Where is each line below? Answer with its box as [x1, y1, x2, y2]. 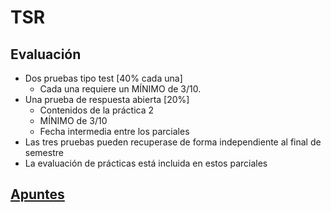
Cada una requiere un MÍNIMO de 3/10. [39, 83, 202, 95]
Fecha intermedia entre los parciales [39, 126, 190, 137]
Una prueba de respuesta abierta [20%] [24, 94, 190, 105]
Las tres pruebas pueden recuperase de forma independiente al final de [24, 136, 322, 148]
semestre [24, 147, 64, 158]
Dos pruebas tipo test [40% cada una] [24, 72, 183, 84]
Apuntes [10, 186, 65, 203]
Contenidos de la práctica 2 [39, 104, 155, 116]
